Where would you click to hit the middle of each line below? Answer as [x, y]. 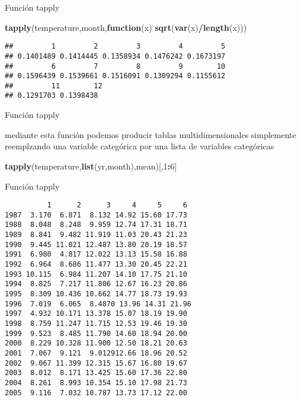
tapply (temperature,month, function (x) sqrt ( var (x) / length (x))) [126, 27]
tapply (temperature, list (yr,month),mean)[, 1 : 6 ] [91, 166]
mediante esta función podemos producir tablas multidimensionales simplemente [150, 134]
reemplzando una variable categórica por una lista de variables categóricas [140, 146]
